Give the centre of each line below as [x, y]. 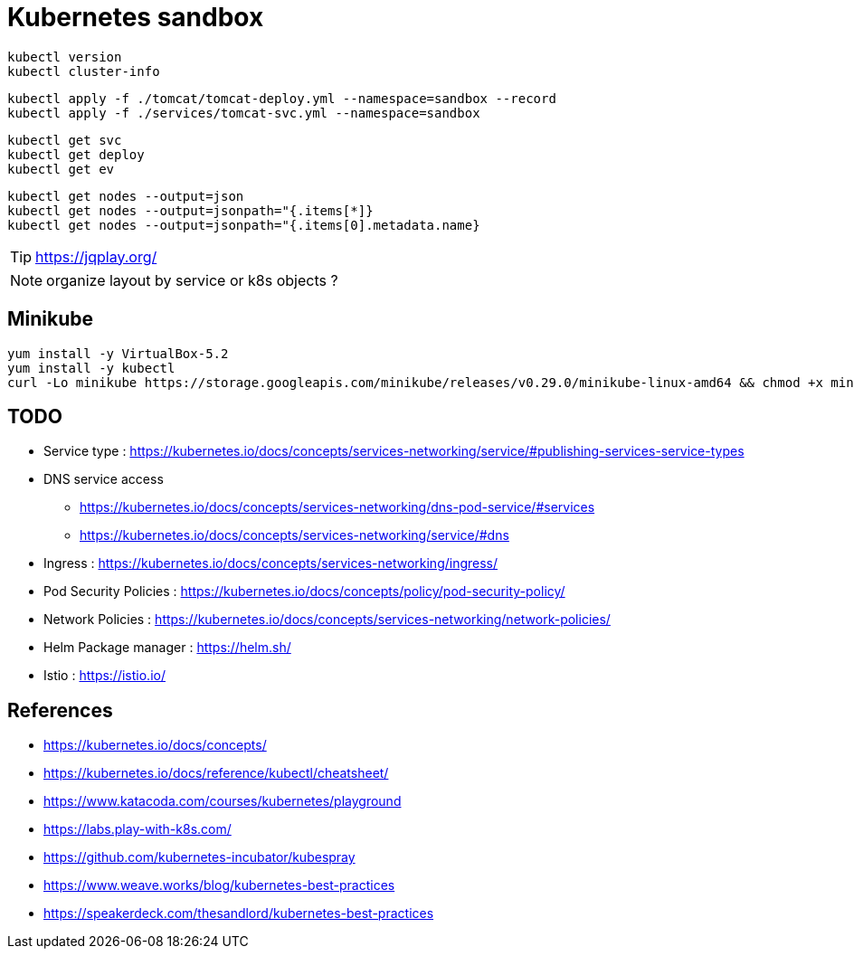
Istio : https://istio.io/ [104, 676]
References [60, 710]
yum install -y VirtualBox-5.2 [118, 353]
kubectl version [65, 57]
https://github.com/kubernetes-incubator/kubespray [199, 857]
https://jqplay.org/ [96, 256]
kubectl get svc [65, 140]
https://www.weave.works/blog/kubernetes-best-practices [219, 885]
